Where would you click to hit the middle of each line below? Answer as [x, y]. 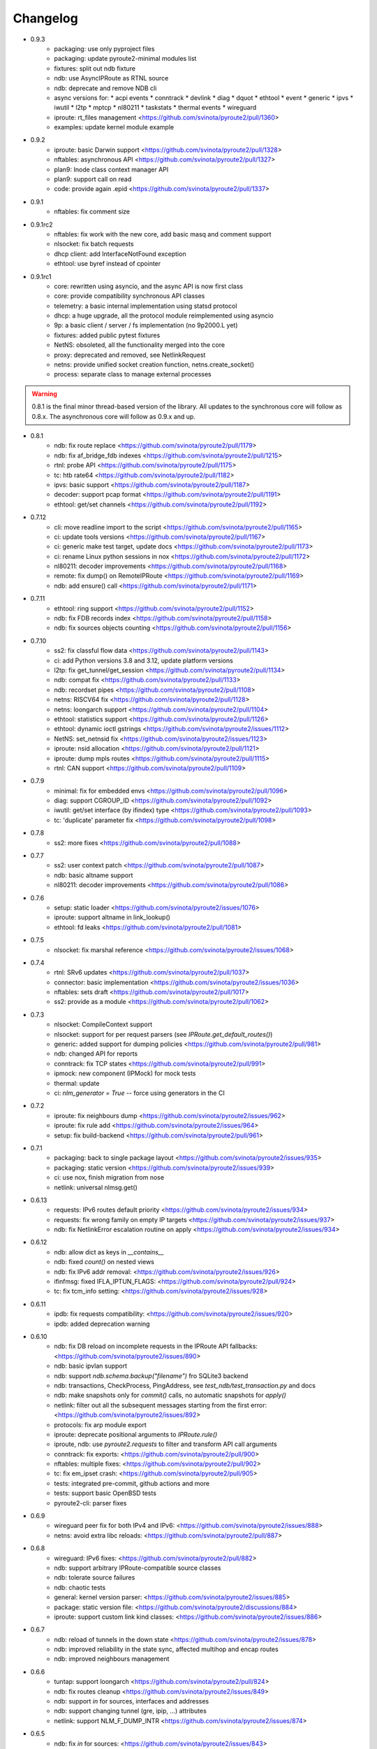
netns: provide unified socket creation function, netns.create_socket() [154, 364]
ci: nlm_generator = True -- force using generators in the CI [139, 1093]
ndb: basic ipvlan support [91, 1366]
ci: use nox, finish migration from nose [109, 1177]
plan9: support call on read [93, 179]
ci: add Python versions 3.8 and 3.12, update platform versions [143, 660]
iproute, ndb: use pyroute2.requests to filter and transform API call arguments [165, 1444]
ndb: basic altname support [94, 875]
